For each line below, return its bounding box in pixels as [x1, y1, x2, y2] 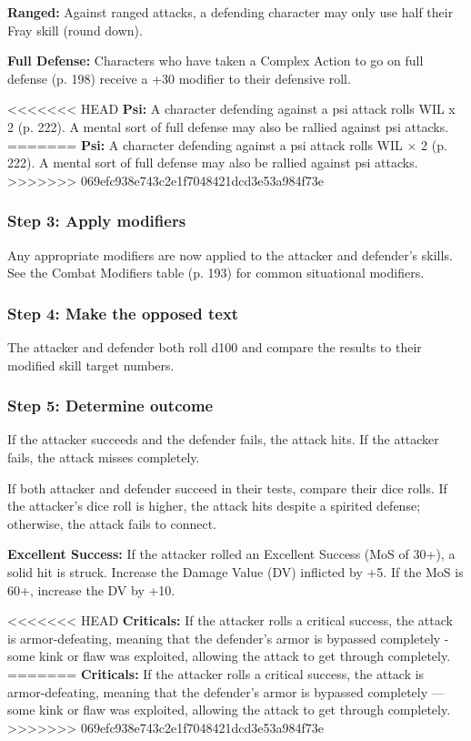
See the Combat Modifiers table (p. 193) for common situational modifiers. [7, 263, 425, 282]
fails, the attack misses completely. [7, 447, 200, 466]
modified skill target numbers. [7, 355, 175, 374]
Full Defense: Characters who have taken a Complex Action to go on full [7, 51, 424, 70]
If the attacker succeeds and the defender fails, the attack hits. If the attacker [7, 430, 439, 449]
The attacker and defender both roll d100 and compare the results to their [7, 337, 422, 356]
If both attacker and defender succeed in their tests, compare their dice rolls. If [7, 478, 447, 497]
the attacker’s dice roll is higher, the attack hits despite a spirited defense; [7, 496, 421, 515]
